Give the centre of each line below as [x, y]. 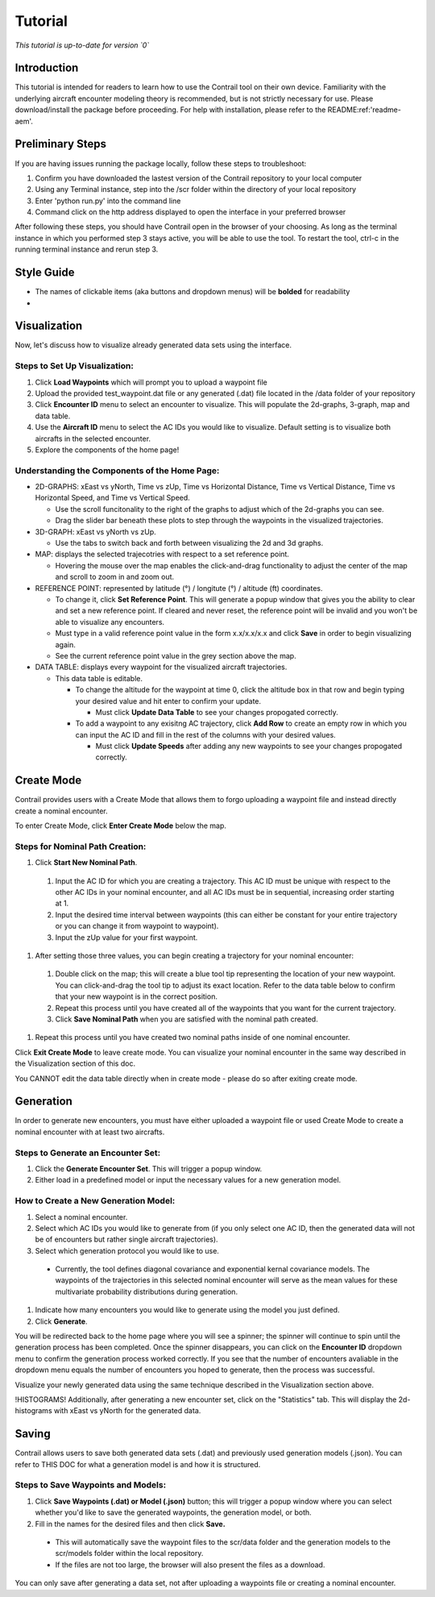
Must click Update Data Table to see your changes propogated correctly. [217, 712]
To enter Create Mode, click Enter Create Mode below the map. [121, 826]
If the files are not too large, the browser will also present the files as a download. [190, 1565]
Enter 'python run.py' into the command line [108, 201]
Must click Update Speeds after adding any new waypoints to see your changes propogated [249, 747]
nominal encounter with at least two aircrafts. [90, 1132]
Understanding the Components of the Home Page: [117, 470]
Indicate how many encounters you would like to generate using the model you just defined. [187, 1310]
